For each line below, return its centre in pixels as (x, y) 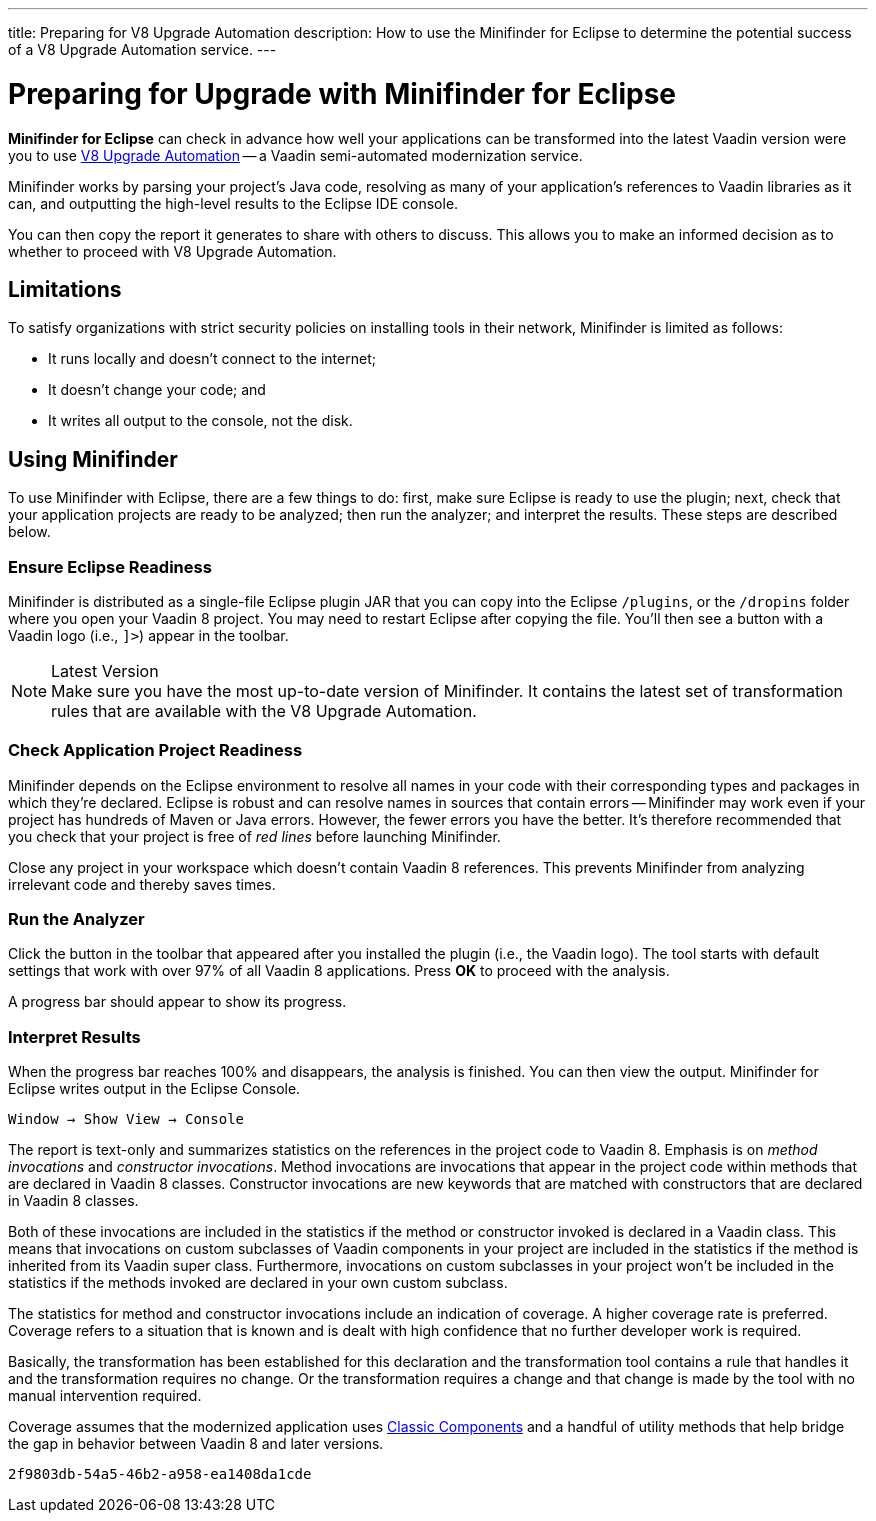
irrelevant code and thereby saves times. (142, 884)
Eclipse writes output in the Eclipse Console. (154, 1089)
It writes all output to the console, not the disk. (200, 421)
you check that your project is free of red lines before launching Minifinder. (254, 836)
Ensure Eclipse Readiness (110, 566)
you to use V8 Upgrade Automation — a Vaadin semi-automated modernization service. (295, 155)
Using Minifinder (93, 459)
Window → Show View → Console (126, 1119)
